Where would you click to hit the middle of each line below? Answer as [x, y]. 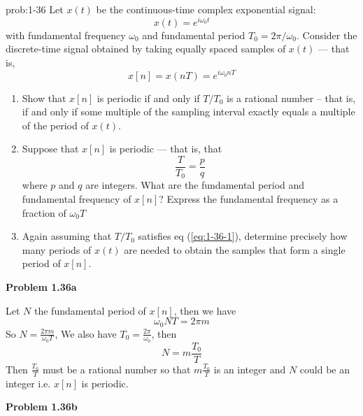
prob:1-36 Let [35, 9]
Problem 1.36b [42, 407]
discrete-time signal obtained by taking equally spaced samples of [146, 49]
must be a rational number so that [117, 369]
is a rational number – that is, [291, 98]
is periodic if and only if [148, 98]
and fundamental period [194, 35]
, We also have [86, 333]
